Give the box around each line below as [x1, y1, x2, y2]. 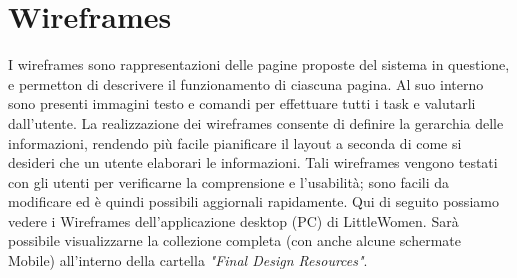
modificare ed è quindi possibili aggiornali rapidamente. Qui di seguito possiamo [8, 191, 499, 212]
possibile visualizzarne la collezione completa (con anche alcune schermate [8, 230, 461, 251]
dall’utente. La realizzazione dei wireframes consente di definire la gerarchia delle [8, 112, 504, 133]
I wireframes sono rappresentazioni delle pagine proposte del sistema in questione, [8, 54, 510, 75]
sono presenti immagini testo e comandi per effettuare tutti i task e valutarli [8, 93, 476, 114]
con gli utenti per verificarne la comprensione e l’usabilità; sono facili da [8, 171, 450, 192]
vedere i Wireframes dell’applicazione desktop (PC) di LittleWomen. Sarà [8, 210, 459, 231]
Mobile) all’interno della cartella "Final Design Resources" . [8, 250, 368, 271]
